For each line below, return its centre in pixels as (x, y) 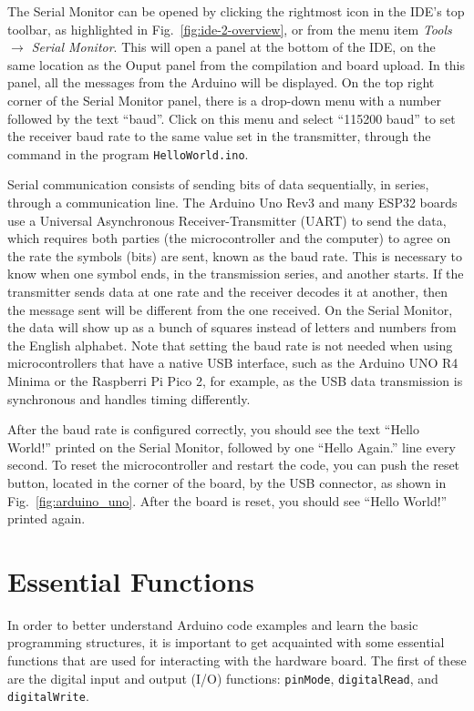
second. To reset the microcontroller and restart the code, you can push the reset (234, 465)
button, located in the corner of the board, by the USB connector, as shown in (227, 482)
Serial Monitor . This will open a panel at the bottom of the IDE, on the (233, 47)
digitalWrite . (48, 696)
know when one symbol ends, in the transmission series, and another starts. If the (236, 274)
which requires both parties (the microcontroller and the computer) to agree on (229, 238)
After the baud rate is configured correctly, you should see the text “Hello (213, 429)
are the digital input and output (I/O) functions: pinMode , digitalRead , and (223, 678)
